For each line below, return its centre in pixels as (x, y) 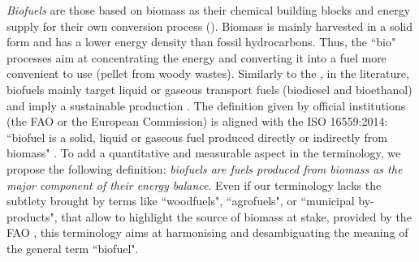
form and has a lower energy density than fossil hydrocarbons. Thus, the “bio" (201, 42)
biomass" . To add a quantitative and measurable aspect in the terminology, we (204, 153)
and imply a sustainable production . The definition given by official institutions (206, 105)
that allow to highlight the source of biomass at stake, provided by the (236, 216)
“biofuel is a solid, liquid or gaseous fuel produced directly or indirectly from (197, 137)
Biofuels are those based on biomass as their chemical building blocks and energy (209, 10)
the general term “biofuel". (73, 248)
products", (32, 216)
